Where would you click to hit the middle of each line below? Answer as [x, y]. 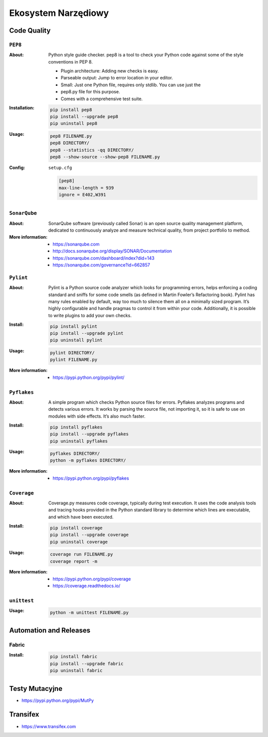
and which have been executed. [81, 517]
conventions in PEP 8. [70, 61]
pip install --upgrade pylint [87, 333]
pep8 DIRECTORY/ [70, 143]
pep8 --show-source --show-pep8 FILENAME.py [105, 157]
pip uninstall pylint [76, 340]
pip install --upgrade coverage [89, 535]
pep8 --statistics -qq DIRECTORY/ [92, 150]
